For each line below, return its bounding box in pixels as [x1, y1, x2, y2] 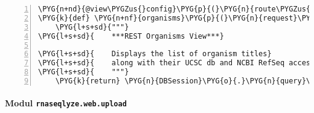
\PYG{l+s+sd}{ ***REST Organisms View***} [38, 31, 224, 40]
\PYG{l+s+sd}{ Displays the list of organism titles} [38, 50, 272, 59]
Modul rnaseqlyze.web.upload [5, 97, 127, 109]
